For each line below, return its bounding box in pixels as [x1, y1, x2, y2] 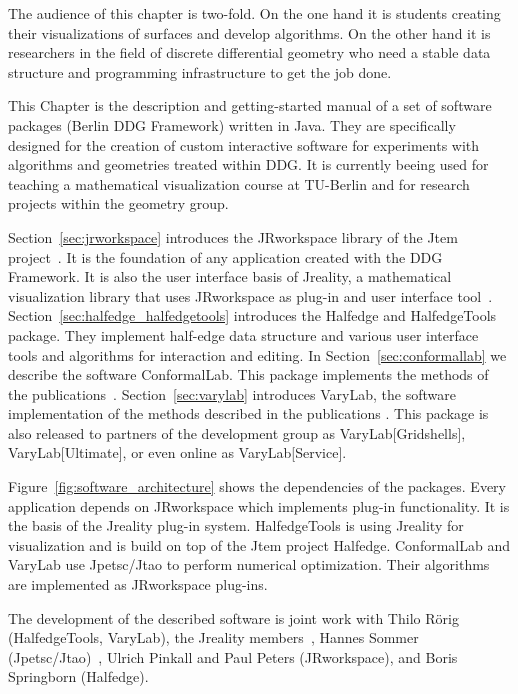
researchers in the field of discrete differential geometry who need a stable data [8, 42, 491, 63]
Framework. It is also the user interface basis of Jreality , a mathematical [8, 266, 452, 287]
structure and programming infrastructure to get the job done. [8, 61, 392, 82]
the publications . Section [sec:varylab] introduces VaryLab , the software [8, 383, 456, 404]
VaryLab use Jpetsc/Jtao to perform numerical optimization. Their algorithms [8, 554, 490, 575]
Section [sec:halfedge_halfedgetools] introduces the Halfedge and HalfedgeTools [8, 305, 497, 326]
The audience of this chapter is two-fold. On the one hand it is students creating [8, 3, 501, 23]
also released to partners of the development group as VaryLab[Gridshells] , [8, 422, 466, 443]
